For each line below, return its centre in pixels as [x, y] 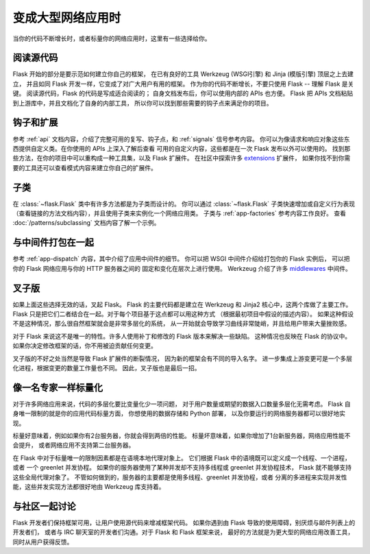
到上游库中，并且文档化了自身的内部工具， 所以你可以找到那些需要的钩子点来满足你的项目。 [143, 103]
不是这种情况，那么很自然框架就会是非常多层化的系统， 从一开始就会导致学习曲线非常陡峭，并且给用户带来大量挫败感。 [182, 324]
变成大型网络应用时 [67, 18]
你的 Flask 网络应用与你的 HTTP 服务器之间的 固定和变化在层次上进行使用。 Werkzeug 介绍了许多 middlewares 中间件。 [182, 268]
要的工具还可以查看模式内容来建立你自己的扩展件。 [85, 167]
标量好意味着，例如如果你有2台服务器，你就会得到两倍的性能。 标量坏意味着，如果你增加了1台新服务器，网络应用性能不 [182, 436]
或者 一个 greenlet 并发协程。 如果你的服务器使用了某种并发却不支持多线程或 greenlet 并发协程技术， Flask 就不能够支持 [182, 468]
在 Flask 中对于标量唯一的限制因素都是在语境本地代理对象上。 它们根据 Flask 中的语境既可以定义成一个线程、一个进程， [182, 458]
